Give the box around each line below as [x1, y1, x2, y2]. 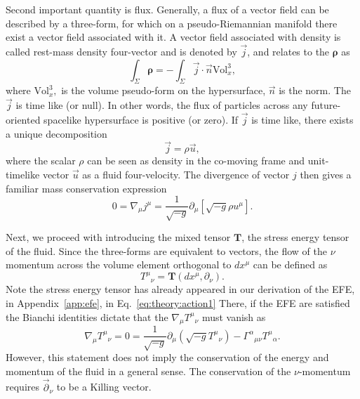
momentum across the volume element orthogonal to [6, 257, 232, 272]
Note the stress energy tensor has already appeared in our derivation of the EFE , [6, 282, 355, 296]
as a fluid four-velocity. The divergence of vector [82, 167, 290, 182]
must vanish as [201, 309, 266, 324]
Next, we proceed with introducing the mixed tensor [6, 230, 231, 244]
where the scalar [6, 153, 76, 168]
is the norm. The [279, 83, 351, 98]
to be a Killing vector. [56, 379, 152, 394]
